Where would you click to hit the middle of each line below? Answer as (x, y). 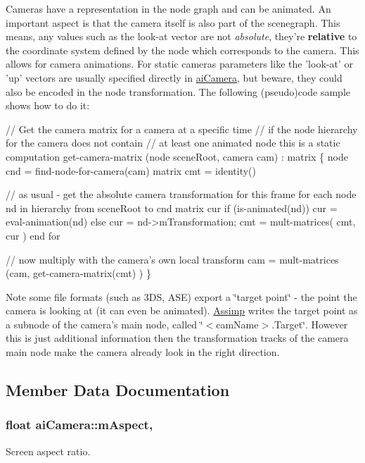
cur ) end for (33, 235)
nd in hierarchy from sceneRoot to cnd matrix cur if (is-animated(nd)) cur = (172, 208)
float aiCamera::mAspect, (79, 425)
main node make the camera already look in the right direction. (143, 352)
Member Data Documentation (118, 390)
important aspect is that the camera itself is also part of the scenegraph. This (173, 22)
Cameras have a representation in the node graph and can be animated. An (168, 8)
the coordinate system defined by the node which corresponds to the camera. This (182, 50)
